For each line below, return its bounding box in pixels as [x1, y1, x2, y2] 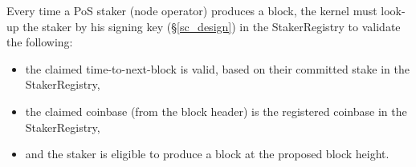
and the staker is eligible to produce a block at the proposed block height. [25, 145, 389, 162]
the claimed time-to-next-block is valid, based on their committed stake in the [25, 60, 410, 77]
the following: [6, 34, 73, 50]
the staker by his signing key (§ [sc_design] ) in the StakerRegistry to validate [22, 18, 401, 34]
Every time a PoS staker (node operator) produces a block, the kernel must [6, 2, 377, 18]
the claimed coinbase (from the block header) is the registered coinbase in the [25, 102, 407, 119]
